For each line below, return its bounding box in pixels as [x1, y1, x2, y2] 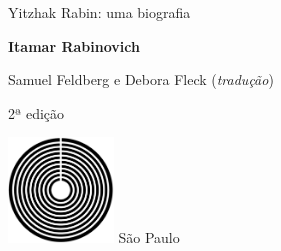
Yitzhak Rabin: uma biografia [8, 2, 191, 22]
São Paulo [118, 227, 180, 248]
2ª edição [8, 102, 65, 123]
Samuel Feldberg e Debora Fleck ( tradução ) [8, 69, 274, 90]
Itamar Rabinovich [8, 35, 140, 56]
